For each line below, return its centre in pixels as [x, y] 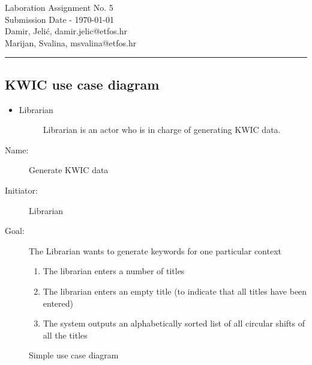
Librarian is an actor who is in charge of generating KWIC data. [162, 130]
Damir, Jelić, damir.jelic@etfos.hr [66, 31]
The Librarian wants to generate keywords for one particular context [155, 250]
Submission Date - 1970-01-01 [59, 19]
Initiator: [21, 190]
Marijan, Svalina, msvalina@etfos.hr [71, 42]
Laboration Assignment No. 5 [59, 7]
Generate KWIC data [69, 170]
